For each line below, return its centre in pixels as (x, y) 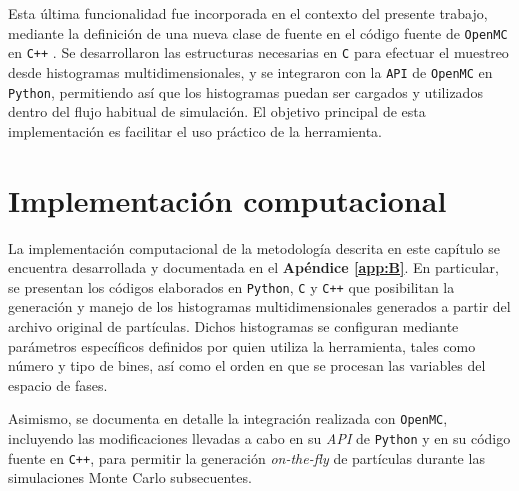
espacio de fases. (58, 384)
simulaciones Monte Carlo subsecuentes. (130, 477)
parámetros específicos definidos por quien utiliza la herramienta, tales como (242, 345)
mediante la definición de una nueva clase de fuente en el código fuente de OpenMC (258, 32)
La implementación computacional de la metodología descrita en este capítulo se (254, 247)
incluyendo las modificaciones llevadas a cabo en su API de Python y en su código (259, 438)
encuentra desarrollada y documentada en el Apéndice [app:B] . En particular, (253, 267)
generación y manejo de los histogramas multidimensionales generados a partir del (259, 306)
